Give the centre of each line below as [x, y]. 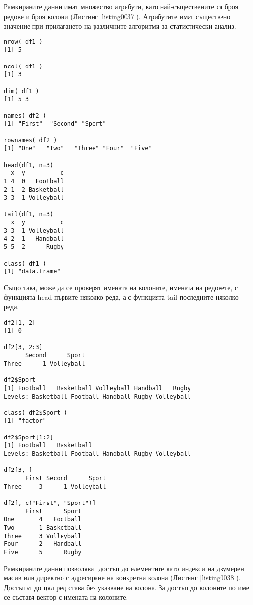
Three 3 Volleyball [43, 536]
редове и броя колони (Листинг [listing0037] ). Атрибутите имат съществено [117, 16]
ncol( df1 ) [23, 66]
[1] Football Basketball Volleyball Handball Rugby [97, 388]
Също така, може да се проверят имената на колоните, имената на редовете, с [121, 287]
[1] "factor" [25, 421]
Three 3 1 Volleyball [55, 487]
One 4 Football [43, 520]
